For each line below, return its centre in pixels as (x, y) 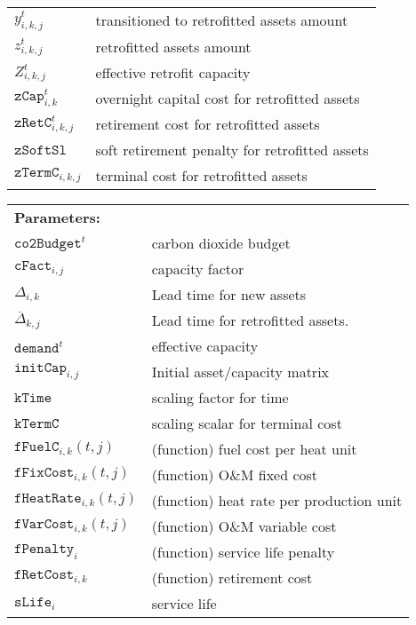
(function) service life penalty (243, 552)
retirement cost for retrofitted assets (208, 124)
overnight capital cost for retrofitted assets (228, 99)
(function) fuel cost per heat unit (254, 449)
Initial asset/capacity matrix (240, 372)
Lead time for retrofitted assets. (250, 320)
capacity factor (198, 269)
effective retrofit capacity (173, 72)
